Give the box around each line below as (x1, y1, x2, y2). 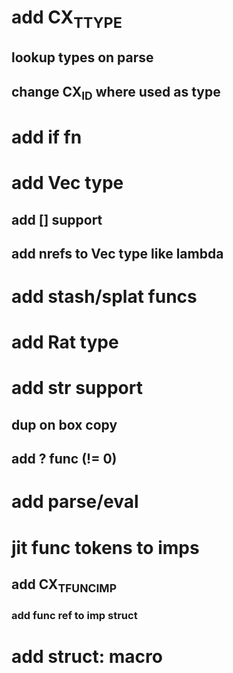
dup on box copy (11, 416, 118, 433)
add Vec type (11, 172, 124, 195)
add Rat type (11, 331, 119, 354)
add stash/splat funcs (11, 286, 198, 308)
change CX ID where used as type (11, 83, 221, 103)
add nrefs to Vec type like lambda (11, 245, 224, 262)
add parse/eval (11, 491, 139, 513)
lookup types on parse (11, 49, 154, 66)
